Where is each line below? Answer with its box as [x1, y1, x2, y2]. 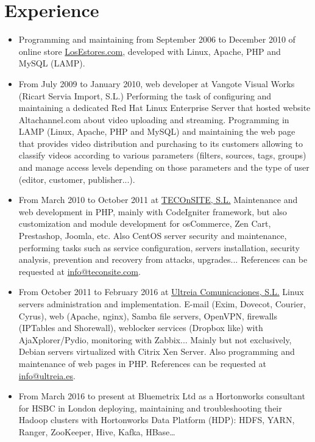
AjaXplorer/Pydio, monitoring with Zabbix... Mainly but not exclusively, [18, 333, 292, 346]
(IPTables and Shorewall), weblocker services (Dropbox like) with [18, 321, 263, 334]
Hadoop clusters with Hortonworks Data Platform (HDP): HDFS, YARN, [18, 413, 295, 426]
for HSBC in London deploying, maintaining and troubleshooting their [18, 401, 282, 414]
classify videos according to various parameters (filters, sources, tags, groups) [18, 149, 306, 162]
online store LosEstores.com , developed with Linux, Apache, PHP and [18, 45, 281, 57]
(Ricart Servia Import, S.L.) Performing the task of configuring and [18, 89, 272, 102]
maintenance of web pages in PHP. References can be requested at [18, 357, 266, 369]
